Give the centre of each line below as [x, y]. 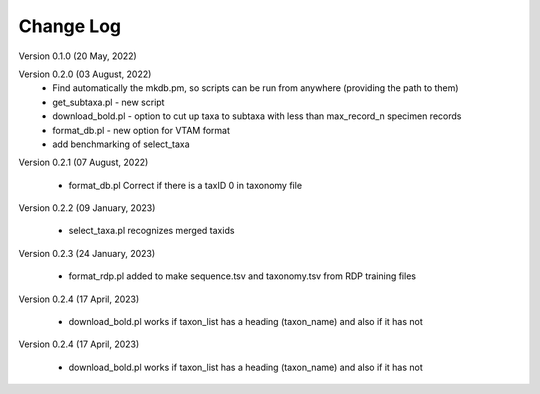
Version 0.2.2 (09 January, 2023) [87, 208]
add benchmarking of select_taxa [121, 144]
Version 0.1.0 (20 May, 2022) [77, 56]
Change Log [70, 26]
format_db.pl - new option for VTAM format [141, 130]
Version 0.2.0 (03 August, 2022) [85, 74]
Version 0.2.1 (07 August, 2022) [83, 162]
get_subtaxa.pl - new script [108, 102]
